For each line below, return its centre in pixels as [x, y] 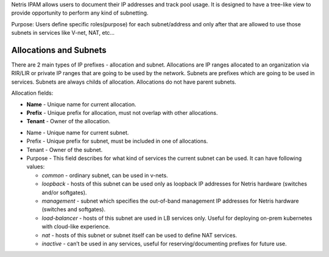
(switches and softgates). [74, 209]
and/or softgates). [64, 192]
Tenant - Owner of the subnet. [65, 150]
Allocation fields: [32, 93]
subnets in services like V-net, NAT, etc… [63, 33]
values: [36, 167]
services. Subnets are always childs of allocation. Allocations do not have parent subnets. [124, 82]
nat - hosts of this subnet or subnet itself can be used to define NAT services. [140, 235]
